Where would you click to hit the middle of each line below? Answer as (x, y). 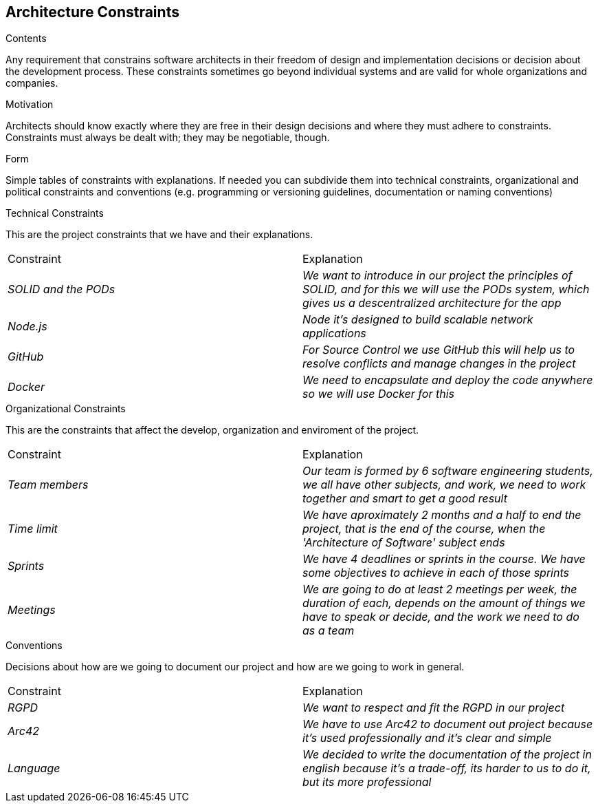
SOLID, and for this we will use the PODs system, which (446, 289)
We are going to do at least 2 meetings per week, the (440, 589)
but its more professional (367, 782)
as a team (329, 631)
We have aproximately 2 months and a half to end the (442, 515)
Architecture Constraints (92, 12)
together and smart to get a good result (405, 499)
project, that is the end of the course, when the (424, 529)
